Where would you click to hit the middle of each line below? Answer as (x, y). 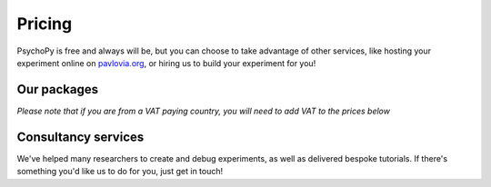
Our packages (58, 89)
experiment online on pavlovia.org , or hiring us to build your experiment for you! (166, 63)
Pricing (45, 24)
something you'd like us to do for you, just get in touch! (120, 172)
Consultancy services (80, 137)
